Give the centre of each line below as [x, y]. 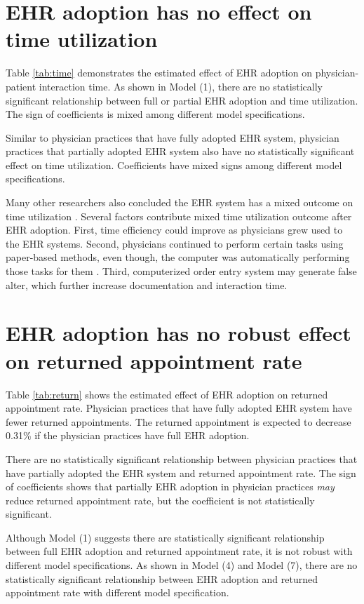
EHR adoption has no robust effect [178, 333]
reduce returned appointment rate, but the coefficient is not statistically [160, 500]
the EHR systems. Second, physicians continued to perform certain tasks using [175, 243]
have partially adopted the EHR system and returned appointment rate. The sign [181, 472]
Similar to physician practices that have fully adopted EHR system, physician [173, 137]
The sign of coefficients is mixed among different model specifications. [155, 114]
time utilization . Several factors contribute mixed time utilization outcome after [179, 216]
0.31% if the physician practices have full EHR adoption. [128, 435]
